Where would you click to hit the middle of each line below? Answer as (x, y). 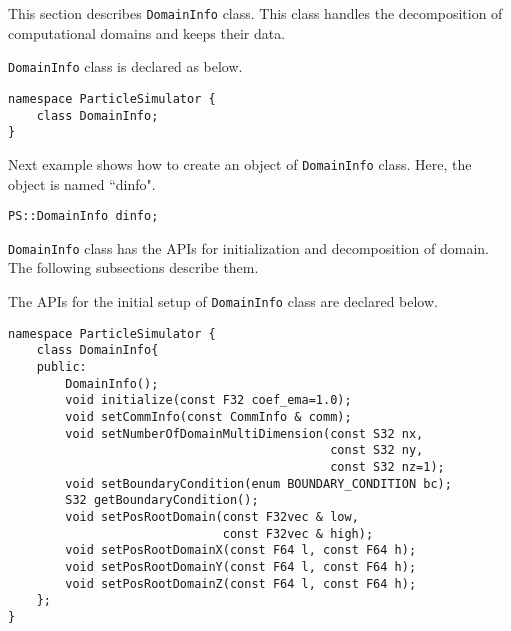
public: (61, 367)
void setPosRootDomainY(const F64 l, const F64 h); (241, 566)
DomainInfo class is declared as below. (125, 66)
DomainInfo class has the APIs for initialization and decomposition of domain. (248, 247)
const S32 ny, (377, 450)
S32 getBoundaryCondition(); (162, 500)
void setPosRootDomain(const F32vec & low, (212, 516)
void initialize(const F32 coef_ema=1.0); (208, 400)
